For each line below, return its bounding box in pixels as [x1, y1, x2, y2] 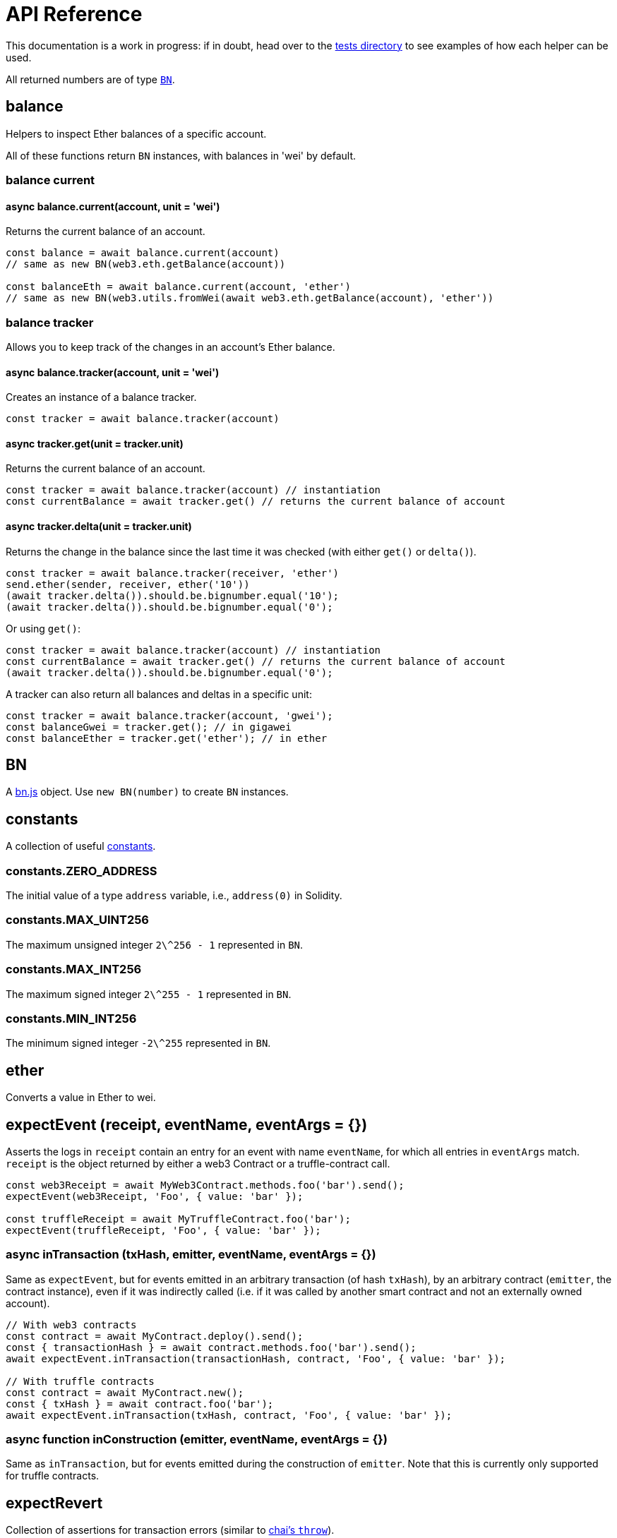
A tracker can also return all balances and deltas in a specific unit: [6, 687, 312, 700]
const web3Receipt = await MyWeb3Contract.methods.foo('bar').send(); [6, 1179, 405, 1191]
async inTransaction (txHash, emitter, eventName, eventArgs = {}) [6, 1247, 376, 1262]
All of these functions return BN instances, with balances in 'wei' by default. [6, 149, 357, 162]
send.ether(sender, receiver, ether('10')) [6, 578, 250, 590]
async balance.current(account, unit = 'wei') [6, 200, 220, 212]
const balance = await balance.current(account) [6, 247, 280, 259]
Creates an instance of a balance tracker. [6, 391, 197, 404]
